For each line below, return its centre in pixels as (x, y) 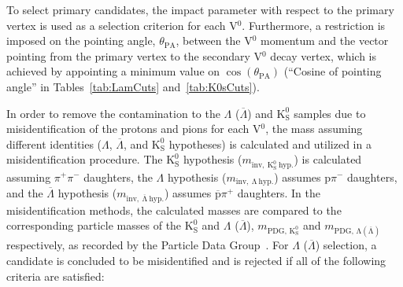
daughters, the (118, 177)
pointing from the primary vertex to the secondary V (135, 55)
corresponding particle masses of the (94, 225)
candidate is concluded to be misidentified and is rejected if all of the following (196, 261)
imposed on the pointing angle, (81, 40)
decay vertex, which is (324, 55)
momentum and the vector (325, 40)
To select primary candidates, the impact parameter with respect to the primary (200, 9)
